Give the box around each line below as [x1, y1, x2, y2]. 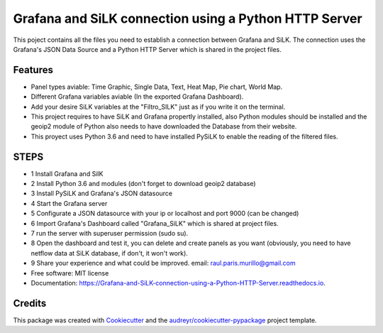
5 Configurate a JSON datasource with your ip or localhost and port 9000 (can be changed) [30, 209, 299, 218]
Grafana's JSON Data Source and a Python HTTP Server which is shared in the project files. [13, 45, 282, 53]
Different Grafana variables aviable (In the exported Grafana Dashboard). [30, 92, 244, 101]
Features [13, 64, 53, 76]
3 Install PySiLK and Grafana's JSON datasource [30, 189, 173, 198]
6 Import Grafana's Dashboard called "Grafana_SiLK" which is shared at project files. [30, 219, 279, 227]
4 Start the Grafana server [30, 199, 108, 207]
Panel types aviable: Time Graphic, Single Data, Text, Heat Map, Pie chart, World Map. [30, 82, 283, 91]
